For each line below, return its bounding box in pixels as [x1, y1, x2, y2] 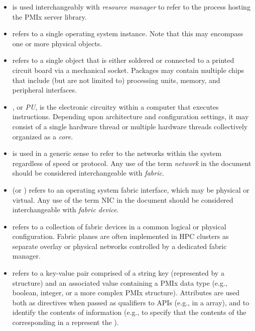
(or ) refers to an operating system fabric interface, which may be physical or [12, 184, 249, 195]
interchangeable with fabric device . [12, 204, 119, 215]
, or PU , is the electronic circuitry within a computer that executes [12, 101, 219, 112]
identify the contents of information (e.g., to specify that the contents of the [12, 307, 246, 317]
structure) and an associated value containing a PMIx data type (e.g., [12, 277, 227, 288]
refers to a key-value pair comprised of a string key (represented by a [12, 268, 224, 278]
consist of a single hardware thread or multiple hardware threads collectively [12, 121, 248, 131]
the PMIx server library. [12, 11, 87, 22]
